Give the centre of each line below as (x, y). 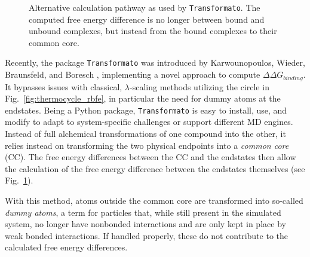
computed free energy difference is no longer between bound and (147, 19)
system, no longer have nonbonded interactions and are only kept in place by (145, 224)
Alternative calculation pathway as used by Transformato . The (145, 7)
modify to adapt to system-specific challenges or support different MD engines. (149, 122)
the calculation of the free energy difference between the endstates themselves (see (155, 168)
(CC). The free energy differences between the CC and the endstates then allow (151, 157)
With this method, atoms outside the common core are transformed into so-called (154, 200)
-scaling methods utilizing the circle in (199, 86)
